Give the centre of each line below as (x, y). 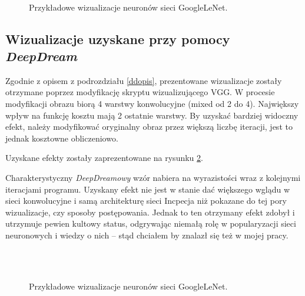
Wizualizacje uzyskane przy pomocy (118, 38)
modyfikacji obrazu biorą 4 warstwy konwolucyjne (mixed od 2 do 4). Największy (152, 103)
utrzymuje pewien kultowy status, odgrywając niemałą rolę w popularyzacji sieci (151, 223)
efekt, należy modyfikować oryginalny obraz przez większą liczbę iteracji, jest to (149, 127)
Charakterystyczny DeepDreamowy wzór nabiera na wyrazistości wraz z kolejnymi (153, 177)
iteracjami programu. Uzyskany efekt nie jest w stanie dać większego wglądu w (147, 189)
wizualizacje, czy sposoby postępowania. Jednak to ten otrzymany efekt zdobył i (150, 212)
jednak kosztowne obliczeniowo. (62, 138)
